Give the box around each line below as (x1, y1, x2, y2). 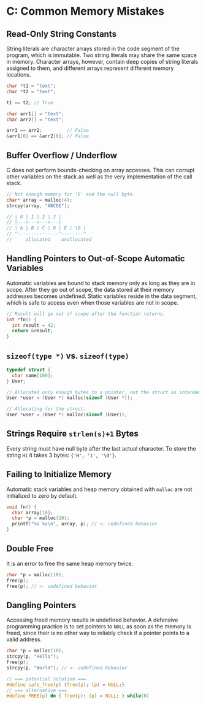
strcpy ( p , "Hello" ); (6, 654, 59, 660)
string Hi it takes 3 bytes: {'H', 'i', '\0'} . (6, 451, 116, 459)
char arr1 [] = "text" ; (6, 110, 64, 117)
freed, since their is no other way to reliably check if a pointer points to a (6, 630, 190, 637)
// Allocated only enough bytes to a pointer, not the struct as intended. (6, 389, 204, 395)
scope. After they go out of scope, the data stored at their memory (6, 286, 175, 293)
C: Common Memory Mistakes (6, 4, 164, 18)
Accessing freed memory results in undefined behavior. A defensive (6, 616, 178, 623)
